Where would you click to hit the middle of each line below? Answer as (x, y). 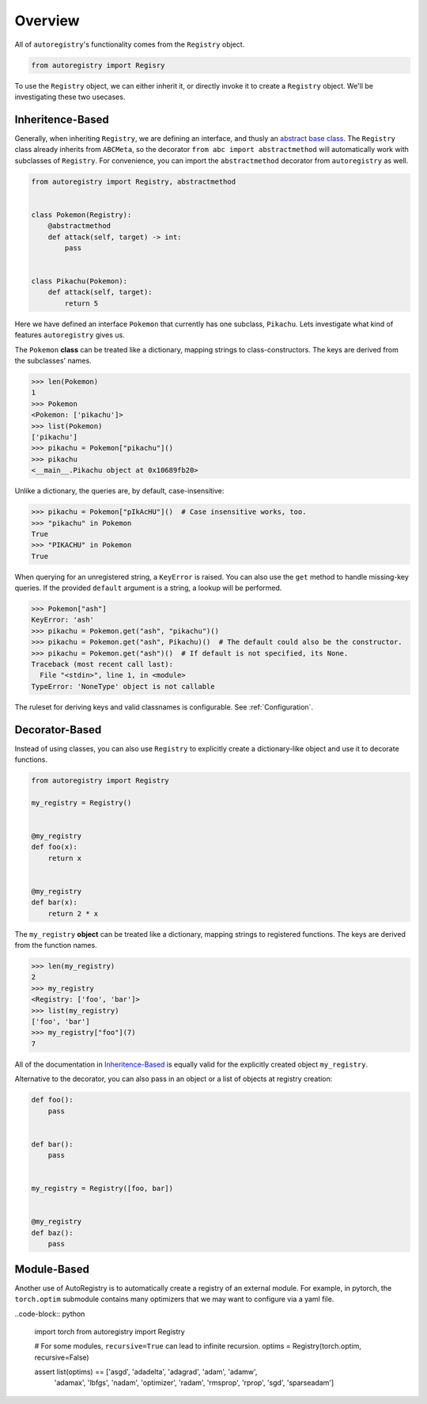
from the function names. (56, 946)
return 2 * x (73, 913)
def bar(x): (55, 902)
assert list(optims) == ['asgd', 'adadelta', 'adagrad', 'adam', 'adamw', (146, 1372)
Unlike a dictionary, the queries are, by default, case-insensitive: (119, 491)
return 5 (81, 303)
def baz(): (52, 1233)
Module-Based (52, 1269)
